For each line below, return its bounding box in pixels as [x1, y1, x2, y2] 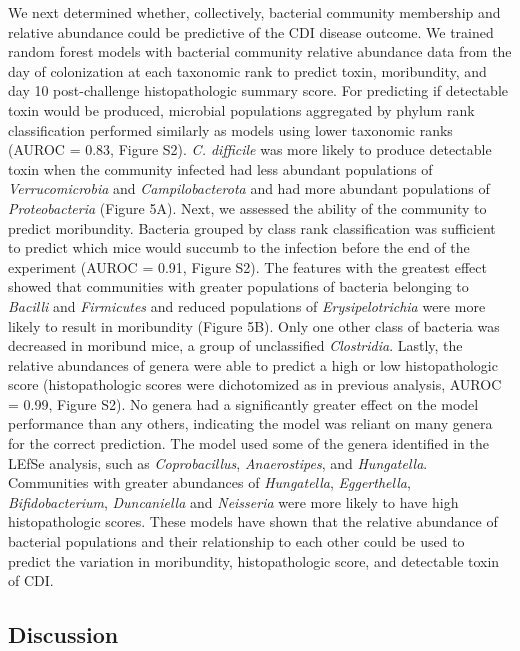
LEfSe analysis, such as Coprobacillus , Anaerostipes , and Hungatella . [8, 452, 428, 473]
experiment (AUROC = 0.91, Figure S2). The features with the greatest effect [8, 256, 487, 277]
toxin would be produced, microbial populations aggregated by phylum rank [8, 99, 475, 120]
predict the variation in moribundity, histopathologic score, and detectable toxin [8, 550, 500, 571]
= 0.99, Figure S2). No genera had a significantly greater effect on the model [8, 393, 479, 414]
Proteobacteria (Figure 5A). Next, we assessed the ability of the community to [8, 197, 487, 218]
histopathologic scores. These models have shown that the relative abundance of [8, 511, 498, 532]
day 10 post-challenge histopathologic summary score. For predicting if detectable [8, 80, 508, 101]
